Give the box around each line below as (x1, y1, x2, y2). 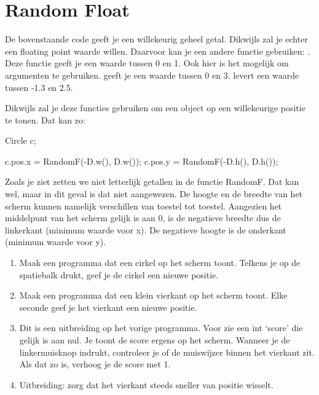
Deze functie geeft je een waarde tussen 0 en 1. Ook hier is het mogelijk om (5, 57, 289, 69)
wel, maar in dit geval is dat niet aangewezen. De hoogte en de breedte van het (5, 187, 303, 200)
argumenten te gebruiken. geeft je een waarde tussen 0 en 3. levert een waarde (5, 68, 299, 81)
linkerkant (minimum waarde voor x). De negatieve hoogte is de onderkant (5, 223, 286, 236)
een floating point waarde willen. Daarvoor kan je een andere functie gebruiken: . (5, 44, 310, 57)
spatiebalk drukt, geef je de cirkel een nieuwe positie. (19, 268, 219, 281)
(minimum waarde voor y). (5, 235, 106, 248)
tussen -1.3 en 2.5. (5, 80, 73, 93)
